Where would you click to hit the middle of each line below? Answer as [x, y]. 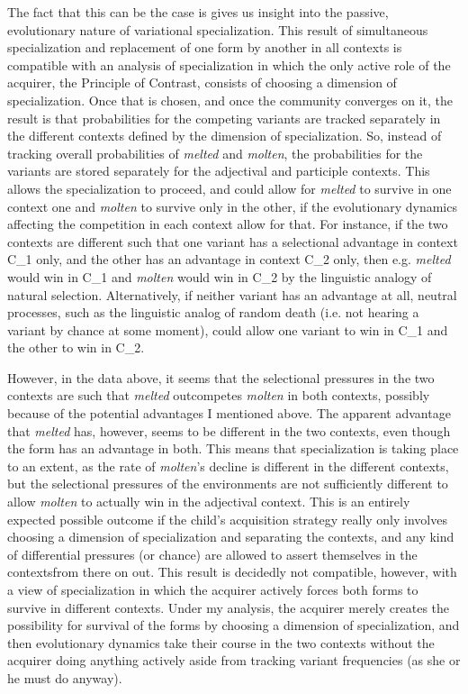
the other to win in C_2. [76, 347]
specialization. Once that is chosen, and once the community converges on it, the [230, 100]
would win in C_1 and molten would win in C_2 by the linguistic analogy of [220, 276]
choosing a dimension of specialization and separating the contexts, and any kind [231, 537]
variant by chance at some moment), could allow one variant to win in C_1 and [228, 329]
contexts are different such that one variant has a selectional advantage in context [233, 241]
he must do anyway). [65, 677]
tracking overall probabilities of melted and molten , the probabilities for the [215, 153]
